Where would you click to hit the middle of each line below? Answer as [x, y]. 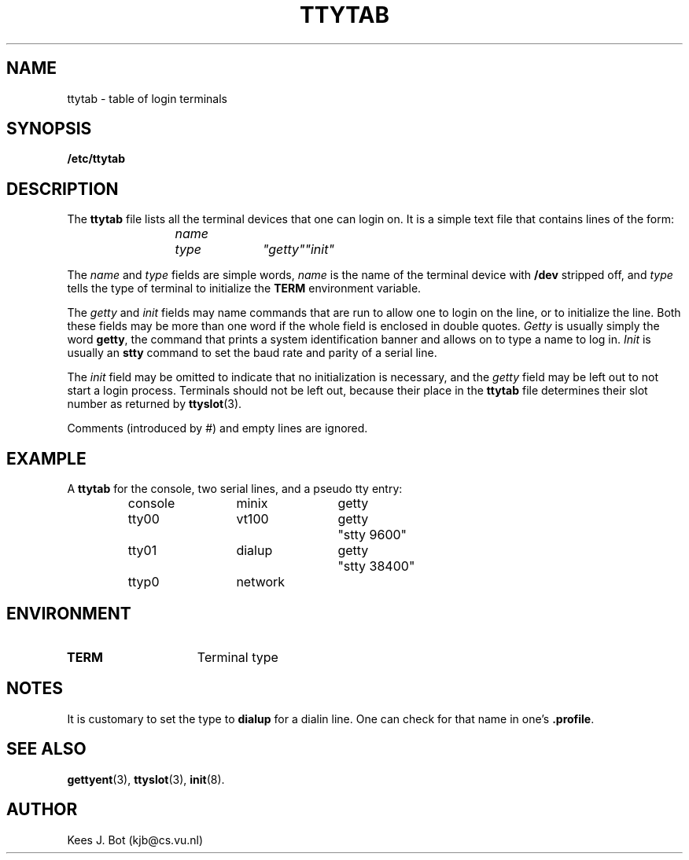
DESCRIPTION [63, 189]
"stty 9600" [372, 535]
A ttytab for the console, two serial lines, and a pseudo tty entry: [235, 489]
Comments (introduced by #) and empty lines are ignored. [217, 428]
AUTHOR [42, 810]
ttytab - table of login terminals [147, 98]
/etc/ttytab [96, 159]
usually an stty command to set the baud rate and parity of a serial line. [252, 353]
